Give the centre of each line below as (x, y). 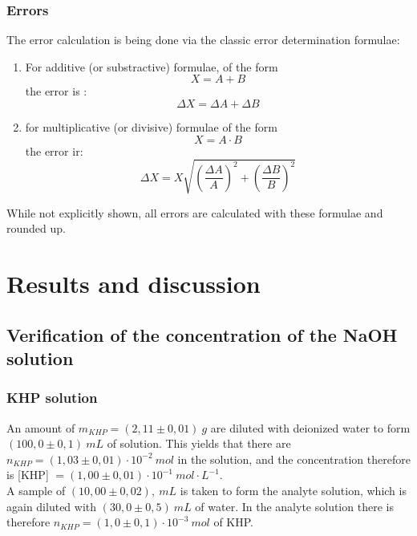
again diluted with (52, 506)
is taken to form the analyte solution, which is (293, 491)
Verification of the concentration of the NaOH (202, 334)
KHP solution (52, 398)
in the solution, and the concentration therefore (294, 459)
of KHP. (234, 522)
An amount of (41, 427)
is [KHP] (28, 475)
